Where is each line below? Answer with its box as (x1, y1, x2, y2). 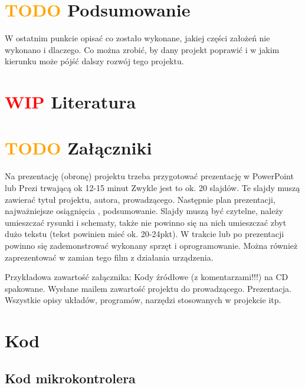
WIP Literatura (5, 90, 136, 114)
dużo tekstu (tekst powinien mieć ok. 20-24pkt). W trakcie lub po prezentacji (5, 228, 284, 240)
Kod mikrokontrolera (5, 369, 136, 387)
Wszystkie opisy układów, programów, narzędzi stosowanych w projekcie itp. (5, 294, 281, 306)
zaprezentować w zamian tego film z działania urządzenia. (5, 251, 214, 263)
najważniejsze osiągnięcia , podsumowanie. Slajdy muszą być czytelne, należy (5, 205, 284, 217)
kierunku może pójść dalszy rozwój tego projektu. (5, 55, 184, 67)
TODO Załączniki (5, 136, 152, 160)
